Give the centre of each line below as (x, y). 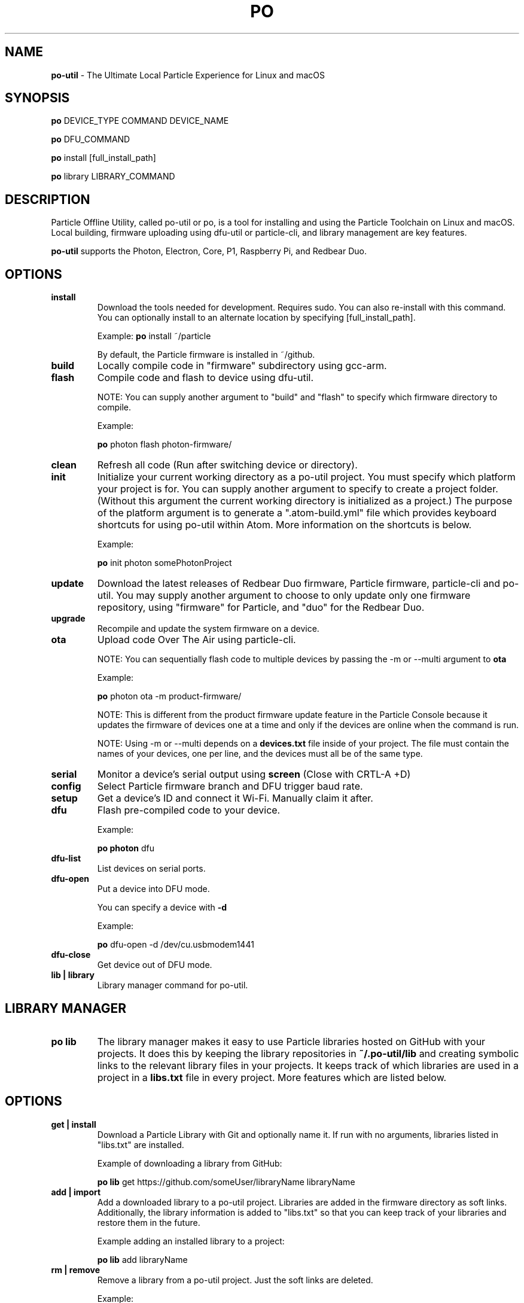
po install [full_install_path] (103, 158)
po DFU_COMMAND (91, 139)
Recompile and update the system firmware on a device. (208, 629)
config (66, 786)
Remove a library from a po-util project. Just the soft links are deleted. (235, 1280)
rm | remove (76, 1269)
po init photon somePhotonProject (164, 563)
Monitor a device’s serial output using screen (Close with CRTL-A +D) (254, 774)
